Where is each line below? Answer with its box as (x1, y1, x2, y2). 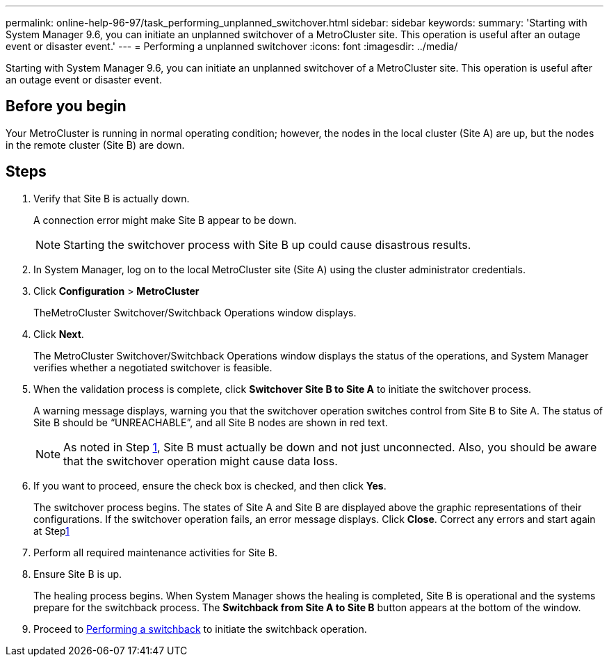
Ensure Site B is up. (33, 567, 122, 580)
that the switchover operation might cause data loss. (63, 453, 338, 468)
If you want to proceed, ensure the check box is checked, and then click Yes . (33, 479, 387, 492)
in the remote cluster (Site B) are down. (6, 138, 185, 151)
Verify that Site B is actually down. (33, 192, 190, 204)
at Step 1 (33, 524, 70, 537)
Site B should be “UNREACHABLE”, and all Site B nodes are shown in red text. (33, 416, 388, 428)
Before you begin (6, 97, 127, 115)
